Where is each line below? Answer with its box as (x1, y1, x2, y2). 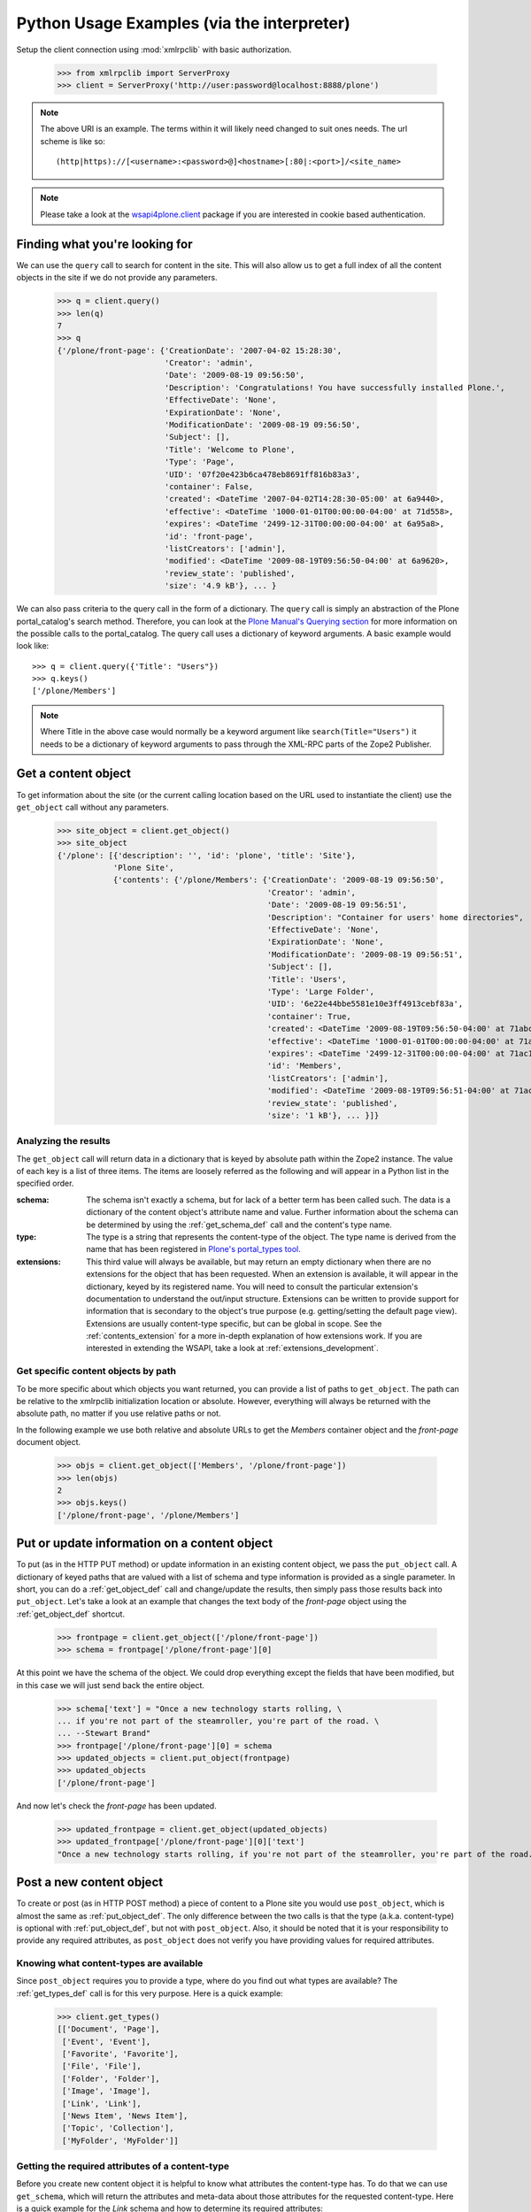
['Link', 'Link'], (62, 2098, 142, 2108)
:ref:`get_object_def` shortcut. (16, 1609, 126, 1619)
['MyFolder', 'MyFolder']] (62, 2135, 179, 2146)
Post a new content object (16, 1875, 164, 1890)
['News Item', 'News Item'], (62, 2110, 189, 2121)
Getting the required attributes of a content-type (16, 2160, 230, 2172)
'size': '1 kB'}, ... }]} (266, 1110, 380, 1120)
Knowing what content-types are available (16, 1957, 204, 1970)
